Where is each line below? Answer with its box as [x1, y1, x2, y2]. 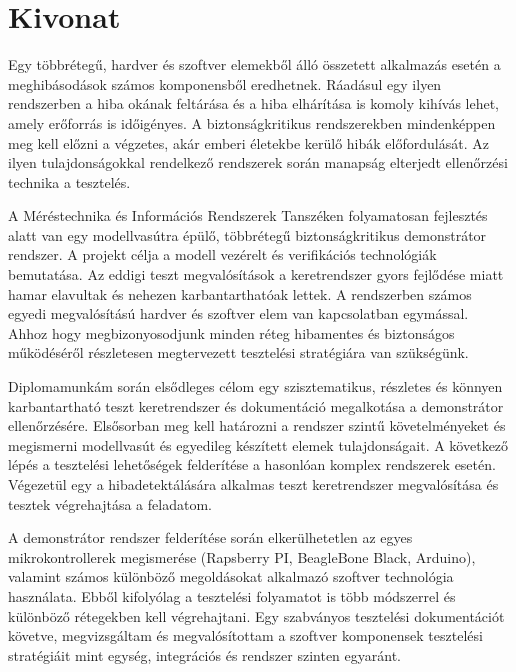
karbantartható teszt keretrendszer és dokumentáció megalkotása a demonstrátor [8, 395, 504, 416]
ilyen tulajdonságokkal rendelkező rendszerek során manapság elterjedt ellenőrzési [8, 152, 508, 173]
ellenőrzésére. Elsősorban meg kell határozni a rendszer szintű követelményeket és [8, 415, 506, 436]
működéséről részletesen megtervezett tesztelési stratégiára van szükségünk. [8, 342, 469, 363]
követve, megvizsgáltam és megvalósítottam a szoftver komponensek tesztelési [8, 625, 483, 646]
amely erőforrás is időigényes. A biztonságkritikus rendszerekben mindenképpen [8, 112, 496, 133]
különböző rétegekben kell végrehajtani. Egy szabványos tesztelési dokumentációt [8, 605, 505, 626]
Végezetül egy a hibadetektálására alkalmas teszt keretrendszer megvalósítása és [8, 474, 499, 494]
